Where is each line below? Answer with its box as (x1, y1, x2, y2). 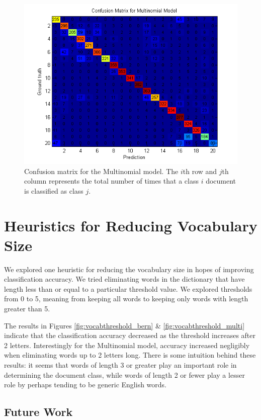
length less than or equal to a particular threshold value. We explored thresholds (4, 283, 252, 294)
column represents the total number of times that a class (24, 176, 199, 186)
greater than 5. (4, 303, 50, 314)
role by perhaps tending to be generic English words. (4, 379, 166, 390)
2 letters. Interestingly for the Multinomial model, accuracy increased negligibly (4, 340, 250, 350)
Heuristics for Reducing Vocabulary (4, 215, 257, 235)
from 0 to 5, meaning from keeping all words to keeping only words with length (4, 293, 248, 304)
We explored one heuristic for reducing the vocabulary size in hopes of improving (4, 264, 254, 274)
